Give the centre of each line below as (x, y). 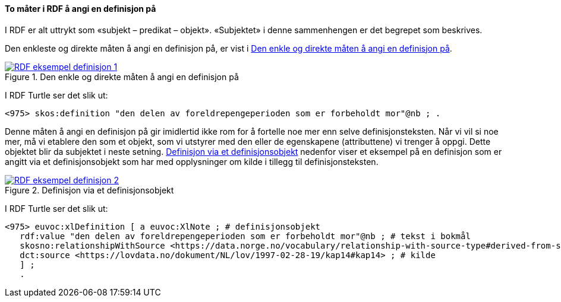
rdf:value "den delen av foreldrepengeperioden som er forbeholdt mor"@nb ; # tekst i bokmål (245, 236)
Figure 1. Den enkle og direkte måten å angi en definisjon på (122, 77)
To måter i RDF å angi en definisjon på (81, 9)
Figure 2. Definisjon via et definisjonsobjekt (89, 190)
